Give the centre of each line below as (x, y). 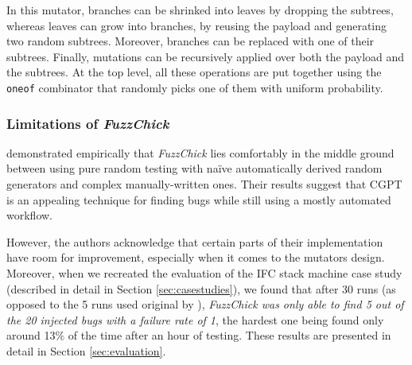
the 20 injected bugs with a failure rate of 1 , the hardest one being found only (195, 319)
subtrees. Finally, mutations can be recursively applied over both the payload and (206, 56)
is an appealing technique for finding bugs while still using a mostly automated (199, 199)
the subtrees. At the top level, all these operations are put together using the (194, 72)
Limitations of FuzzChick (88, 123)
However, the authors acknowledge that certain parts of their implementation (195, 241)
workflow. (29, 215)
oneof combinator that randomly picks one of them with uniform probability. (195, 87)
